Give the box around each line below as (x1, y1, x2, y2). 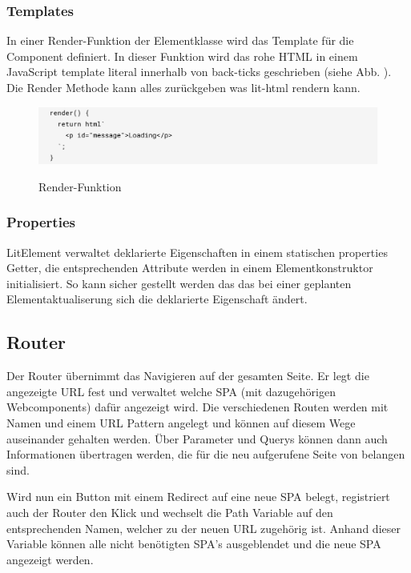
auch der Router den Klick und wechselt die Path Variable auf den (6, 503, 333, 520)
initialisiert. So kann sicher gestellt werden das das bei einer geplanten (6, 274, 352, 291)
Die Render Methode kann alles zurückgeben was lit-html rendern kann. (6, 79, 361, 95)
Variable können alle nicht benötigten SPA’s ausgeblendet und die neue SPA (6, 535, 381, 552)
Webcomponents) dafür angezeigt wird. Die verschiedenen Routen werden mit (6, 399, 389, 415)
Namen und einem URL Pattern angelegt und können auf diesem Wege (6, 414, 356, 431)
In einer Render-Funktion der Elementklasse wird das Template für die (6, 32, 354, 49)
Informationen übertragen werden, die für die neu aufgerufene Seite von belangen (6, 446, 405, 463)
